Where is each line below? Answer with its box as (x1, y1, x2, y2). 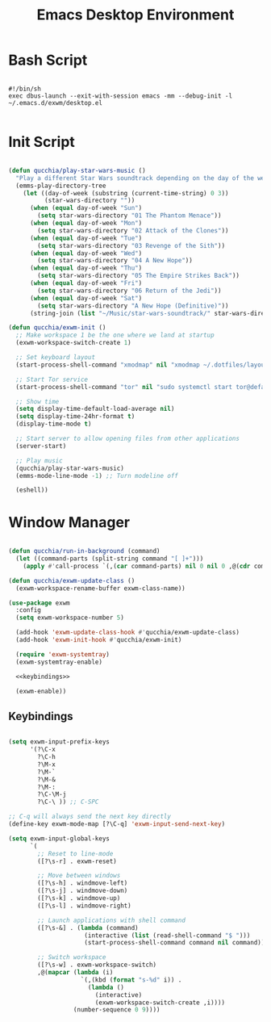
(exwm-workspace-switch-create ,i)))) (94, 999, 226, 1007)
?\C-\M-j (37, 790, 67, 798)
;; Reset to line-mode (37, 849, 114, 857)
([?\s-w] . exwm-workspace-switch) (37, 961, 157, 970)
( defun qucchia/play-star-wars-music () (8, 166, 147, 174)
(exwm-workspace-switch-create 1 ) (15, 339, 131, 347)
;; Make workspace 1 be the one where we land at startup (15, 331, 215, 340)
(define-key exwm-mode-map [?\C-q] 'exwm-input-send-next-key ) (8, 820, 226, 828)
